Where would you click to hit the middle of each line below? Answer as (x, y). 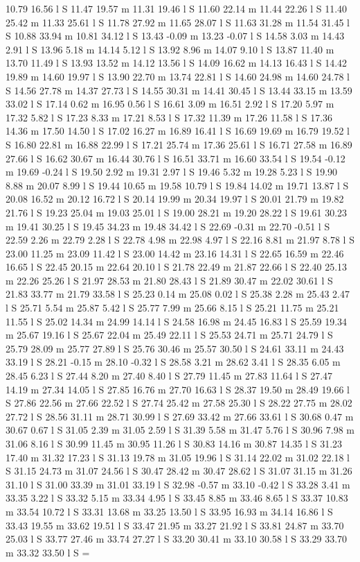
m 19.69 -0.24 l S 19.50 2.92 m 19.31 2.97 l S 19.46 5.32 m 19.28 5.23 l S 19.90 (172, 172)
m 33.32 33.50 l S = (48, 552)
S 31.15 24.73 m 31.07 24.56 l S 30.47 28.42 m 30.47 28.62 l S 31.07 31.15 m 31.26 (179, 471)
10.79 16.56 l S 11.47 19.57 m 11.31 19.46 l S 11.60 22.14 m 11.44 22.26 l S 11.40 (177, 8)
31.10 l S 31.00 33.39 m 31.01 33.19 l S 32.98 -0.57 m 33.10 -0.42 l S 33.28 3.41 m (178, 484)
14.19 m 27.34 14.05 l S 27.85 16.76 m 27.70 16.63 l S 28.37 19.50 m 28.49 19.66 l (178, 389)
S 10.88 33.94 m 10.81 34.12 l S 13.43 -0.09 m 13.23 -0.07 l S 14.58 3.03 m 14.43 (175, 36)
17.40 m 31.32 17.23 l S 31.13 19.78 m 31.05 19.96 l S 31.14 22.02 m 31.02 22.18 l (178, 457)
